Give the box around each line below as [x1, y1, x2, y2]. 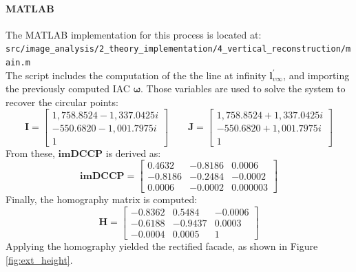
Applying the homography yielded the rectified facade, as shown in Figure [6, 238, 318, 253]
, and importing [283, 67, 350, 82]
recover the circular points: [6, 94, 118, 109]
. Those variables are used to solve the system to [140, 81, 346, 96]
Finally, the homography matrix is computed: [6, 192, 198, 207]
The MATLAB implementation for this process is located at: [6, 27, 262, 41]
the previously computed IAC [6, 81, 130, 96]
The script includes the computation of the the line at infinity [6, 67, 266, 82]
